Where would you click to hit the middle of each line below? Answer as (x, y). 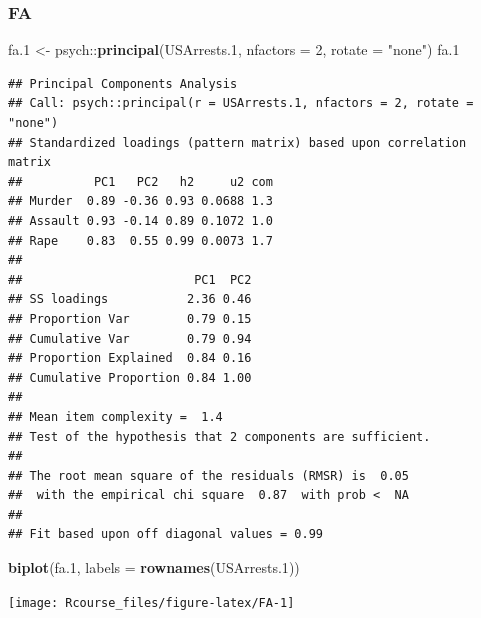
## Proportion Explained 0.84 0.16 (130, 358)
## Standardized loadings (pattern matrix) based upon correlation (237, 142)
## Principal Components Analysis (123, 83)
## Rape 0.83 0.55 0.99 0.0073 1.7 (140, 240)
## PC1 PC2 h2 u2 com (140, 181)
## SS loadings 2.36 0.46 (130, 299)
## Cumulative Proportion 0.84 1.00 (130, 377)
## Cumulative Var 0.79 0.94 (130, 338)
